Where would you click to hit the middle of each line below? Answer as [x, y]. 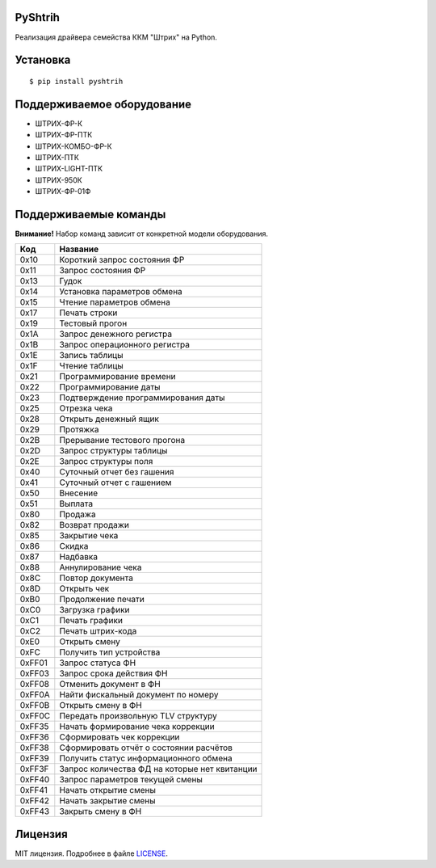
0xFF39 [35, 758]
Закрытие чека [89, 536]
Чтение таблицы [92, 366]
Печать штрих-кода [98, 631]
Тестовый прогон [93, 323]
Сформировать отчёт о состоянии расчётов [146, 748]
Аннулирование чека [101, 567]
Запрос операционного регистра [124, 345]
